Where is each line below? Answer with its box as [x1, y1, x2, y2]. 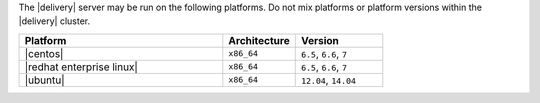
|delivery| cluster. [18, 15, 91, 27]
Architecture [228, 33, 290, 47]
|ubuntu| [24, 73, 65, 87]
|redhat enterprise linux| [24, 60, 139, 74]
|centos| [24, 46, 64, 60]
